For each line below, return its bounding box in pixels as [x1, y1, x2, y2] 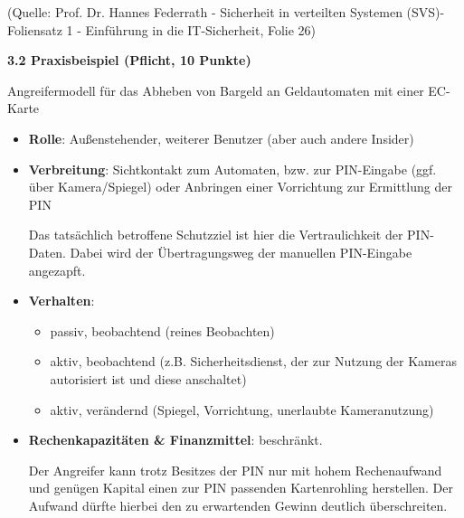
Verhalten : [28, 291, 95, 310]
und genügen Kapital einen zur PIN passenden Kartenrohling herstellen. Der [28, 478, 453, 497]
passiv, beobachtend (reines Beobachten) [50, 321, 275, 340]
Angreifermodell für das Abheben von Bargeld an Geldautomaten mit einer [7, 80, 424, 99]
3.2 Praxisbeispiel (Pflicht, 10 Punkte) [7, 51, 251, 70]
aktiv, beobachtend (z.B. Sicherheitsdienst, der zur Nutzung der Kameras [50, 352, 458, 371]
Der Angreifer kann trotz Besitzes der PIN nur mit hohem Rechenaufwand [28, 460, 442, 479]
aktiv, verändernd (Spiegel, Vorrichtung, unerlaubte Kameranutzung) [50, 400, 434, 419]
